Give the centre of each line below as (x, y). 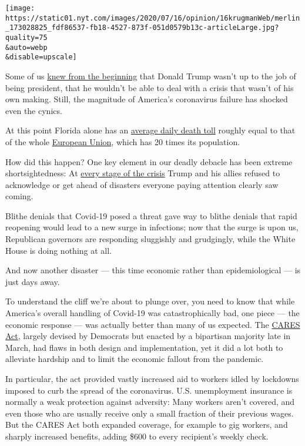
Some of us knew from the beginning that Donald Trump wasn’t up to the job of (151, 76)
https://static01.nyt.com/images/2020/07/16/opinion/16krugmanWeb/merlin (153, 18)
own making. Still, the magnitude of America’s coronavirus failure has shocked (147, 99)
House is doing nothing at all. (59, 250)
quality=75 (26, 37)
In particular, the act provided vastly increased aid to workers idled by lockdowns (152, 378)
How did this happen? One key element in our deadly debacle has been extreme (149, 161)
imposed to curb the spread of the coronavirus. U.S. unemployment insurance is (149, 390)
